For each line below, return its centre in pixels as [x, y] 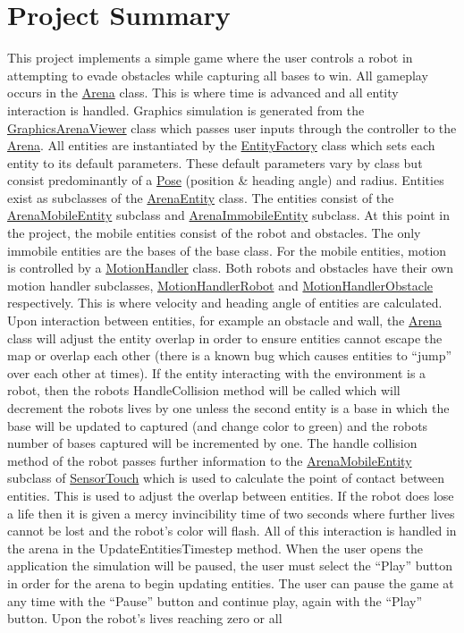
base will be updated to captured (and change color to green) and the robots [218, 425]
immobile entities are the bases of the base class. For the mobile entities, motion [227, 250]
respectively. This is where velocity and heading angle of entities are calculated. [225, 303]
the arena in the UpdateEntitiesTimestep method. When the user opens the [215, 548]
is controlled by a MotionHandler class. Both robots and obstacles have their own [230, 268]
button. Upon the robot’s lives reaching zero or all [145, 618]
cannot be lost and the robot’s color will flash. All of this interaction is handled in [232, 531]
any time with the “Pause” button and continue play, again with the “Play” [215, 600]
